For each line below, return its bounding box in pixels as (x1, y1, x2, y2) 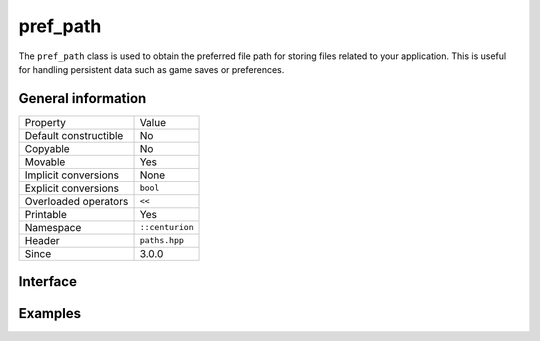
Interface (18, 273, 77, 290)
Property (24, 115, 67, 129)
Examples (18, 305, 82, 322)
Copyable (24, 141, 70, 155)
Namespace (24, 220, 82, 234)
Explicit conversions (24, 181, 120, 195)
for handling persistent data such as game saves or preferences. (18, 63, 285, 75)
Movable (24, 155, 66, 169)
